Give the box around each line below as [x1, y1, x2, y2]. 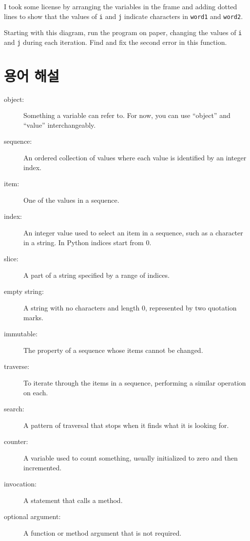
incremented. [23, 462, 62, 472]
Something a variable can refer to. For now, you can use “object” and [23, 110, 231, 120]
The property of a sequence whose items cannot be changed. [23, 345, 203, 355]
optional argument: [4, 511, 61, 522]
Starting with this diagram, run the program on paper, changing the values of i [4, 27, 242, 38]
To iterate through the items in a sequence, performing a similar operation [23, 377, 246, 387]
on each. [23, 387, 48, 397]
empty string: [4, 286, 44, 296]
